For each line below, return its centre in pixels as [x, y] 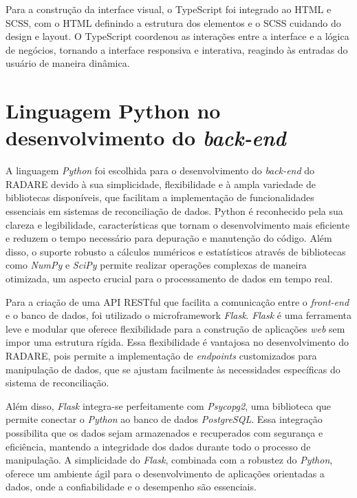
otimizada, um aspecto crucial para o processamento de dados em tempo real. [169, 279]
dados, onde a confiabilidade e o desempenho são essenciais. [131, 487]
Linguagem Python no [113, 111]
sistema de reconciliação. [57, 383]
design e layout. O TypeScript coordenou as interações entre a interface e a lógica [177, 36]
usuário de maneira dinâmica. [68, 63]
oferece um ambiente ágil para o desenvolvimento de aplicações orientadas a [165, 473]
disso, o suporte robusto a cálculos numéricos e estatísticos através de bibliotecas [176, 251]
